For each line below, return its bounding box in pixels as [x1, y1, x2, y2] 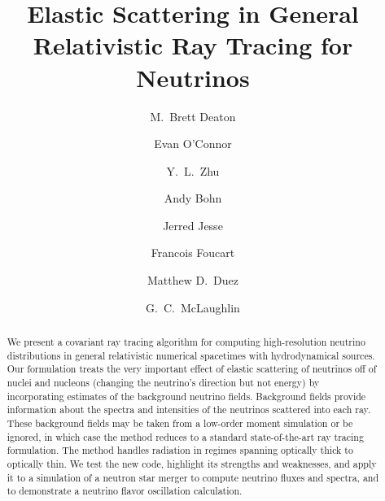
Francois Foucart [151, 244, 235, 261]
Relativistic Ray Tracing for [33, 28, 353, 62]
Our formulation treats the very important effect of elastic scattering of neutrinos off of [7, 362, 377, 376]
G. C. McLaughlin [146, 298, 240, 316]
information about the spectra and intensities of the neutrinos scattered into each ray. [7, 403, 371, 416]
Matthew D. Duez [147, 272, 238, 289]
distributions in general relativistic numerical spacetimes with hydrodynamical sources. [7, 348, 375, 362]
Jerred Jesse [163, 216, 223, 233]
